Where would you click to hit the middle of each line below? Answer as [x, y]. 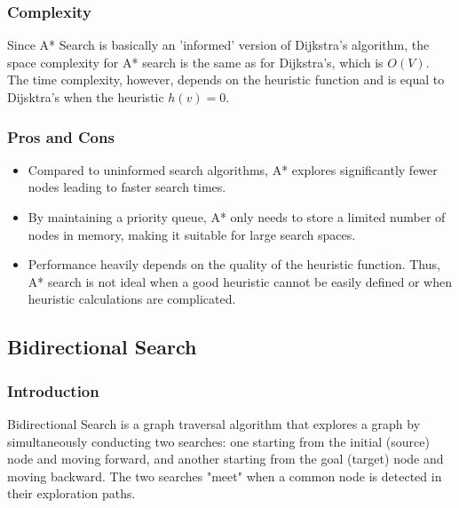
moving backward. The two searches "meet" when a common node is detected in [225, 476]
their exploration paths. [71, 493]
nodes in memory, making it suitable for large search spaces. [192, 234]
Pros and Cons [61, 136]
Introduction [53, 390]
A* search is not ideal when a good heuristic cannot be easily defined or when [240, 281]
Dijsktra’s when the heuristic [86, 97]
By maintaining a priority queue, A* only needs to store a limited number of [237, 217]
